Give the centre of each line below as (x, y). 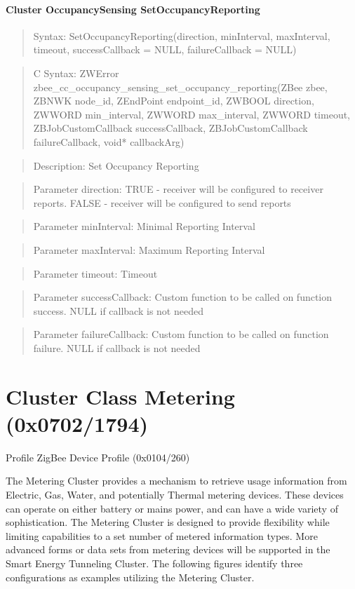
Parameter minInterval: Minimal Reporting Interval (144, 226)
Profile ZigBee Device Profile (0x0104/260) (98, 457)
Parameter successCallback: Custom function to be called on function (183, 297)
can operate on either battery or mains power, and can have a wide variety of (172, 508)
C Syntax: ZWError (76, 73)
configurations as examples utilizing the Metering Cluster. (130, 577)
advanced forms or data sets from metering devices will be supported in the (168, 549)
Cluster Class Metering (120, 396)
